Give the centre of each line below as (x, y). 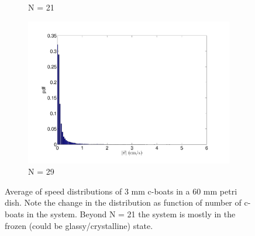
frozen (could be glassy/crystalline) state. (79, 225)
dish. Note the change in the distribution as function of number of (123, 202)
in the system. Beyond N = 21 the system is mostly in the (131, 214)
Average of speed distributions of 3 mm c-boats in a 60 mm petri (121, 191)
